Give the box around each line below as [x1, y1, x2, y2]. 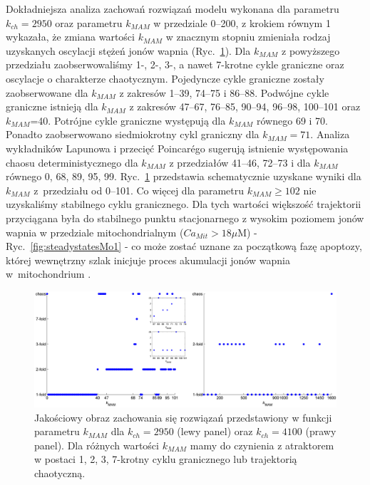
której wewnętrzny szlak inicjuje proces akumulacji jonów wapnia [6, 252, 290, 267]
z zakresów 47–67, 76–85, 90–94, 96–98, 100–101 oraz [129, 99, 361, 114]
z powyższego [282, 43, 340, 58]
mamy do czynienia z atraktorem [190, 437, 334, 452]
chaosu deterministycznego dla [6, 155, 138, 170]
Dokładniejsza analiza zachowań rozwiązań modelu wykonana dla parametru [6, 1, 339, 16]
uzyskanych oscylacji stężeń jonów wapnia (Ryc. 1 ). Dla [6, 43, 251, 58]
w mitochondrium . [6, 266, 91, 281]
